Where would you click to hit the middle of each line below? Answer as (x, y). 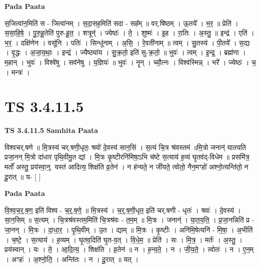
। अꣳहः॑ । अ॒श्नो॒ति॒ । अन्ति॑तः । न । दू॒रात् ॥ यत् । (72, 259)
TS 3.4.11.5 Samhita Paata (51, 130)
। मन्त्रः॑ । (17, 72)
